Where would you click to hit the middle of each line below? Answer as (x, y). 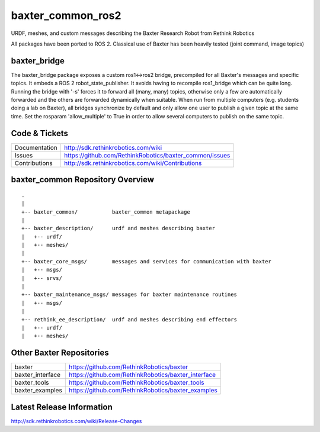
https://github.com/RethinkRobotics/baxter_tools (137, 383)
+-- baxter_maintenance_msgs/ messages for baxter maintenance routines (129, 295)
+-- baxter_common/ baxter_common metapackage (106, 212)
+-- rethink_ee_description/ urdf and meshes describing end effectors (129, 319)
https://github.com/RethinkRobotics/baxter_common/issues (147, 155)
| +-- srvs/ (42, 278)
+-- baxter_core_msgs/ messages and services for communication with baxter (147, 261)
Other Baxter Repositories (60, 353)
